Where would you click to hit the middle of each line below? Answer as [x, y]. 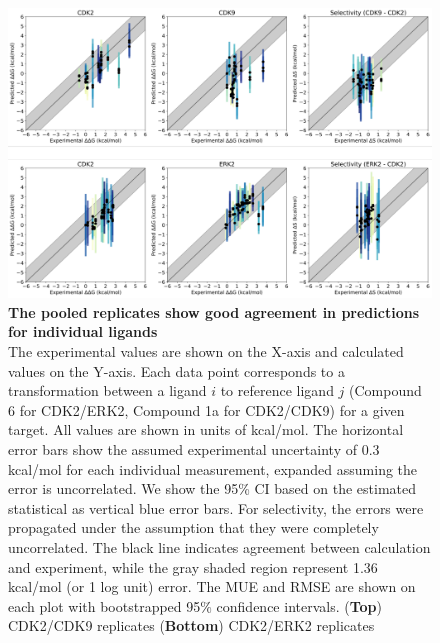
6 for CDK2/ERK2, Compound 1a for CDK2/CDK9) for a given [206, 409]
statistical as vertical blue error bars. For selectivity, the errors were [216, 507]
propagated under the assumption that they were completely [193, 527]
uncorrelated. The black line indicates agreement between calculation [219, 546]
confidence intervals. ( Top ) [299, 605]
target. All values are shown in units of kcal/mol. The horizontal [206, 429]
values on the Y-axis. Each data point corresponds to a [176, 370]
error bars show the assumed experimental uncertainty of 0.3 [194, 449]
